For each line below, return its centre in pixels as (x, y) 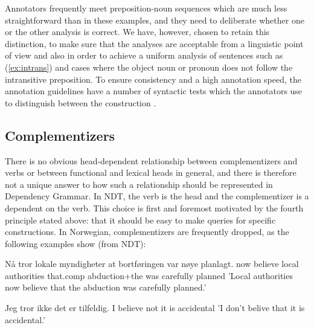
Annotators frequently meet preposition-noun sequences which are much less (146, 8)
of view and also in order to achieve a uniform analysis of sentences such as (144, 55)
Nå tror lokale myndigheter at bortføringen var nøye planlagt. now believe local (152, 264)
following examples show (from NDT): (75, 243)
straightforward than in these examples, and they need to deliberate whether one (155, 20)
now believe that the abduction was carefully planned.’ (106, 287)
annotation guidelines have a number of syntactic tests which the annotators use (154, 91)
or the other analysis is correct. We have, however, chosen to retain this (137, 32)
